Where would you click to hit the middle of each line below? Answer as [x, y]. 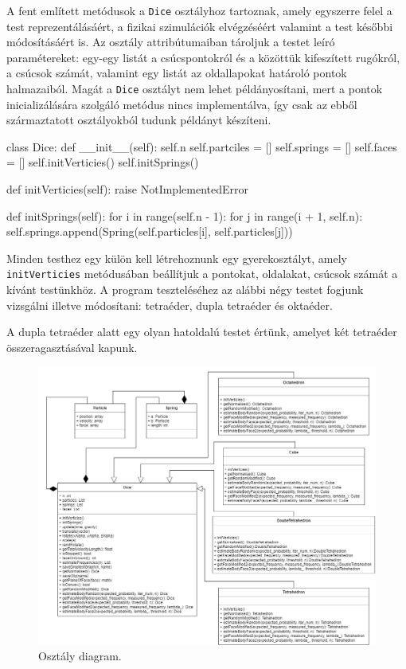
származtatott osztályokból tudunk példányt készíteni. [139, 120]
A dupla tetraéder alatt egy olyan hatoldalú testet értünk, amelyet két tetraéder [202, 332]
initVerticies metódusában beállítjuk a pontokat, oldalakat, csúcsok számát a [202, 274]
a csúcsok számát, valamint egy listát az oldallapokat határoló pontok [177, 73]
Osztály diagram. [80, 656]
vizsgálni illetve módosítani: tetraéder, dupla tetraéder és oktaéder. [170, 305]
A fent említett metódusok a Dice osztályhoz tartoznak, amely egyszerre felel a [199, 10]
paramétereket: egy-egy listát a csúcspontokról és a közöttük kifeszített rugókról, [203, 57]
